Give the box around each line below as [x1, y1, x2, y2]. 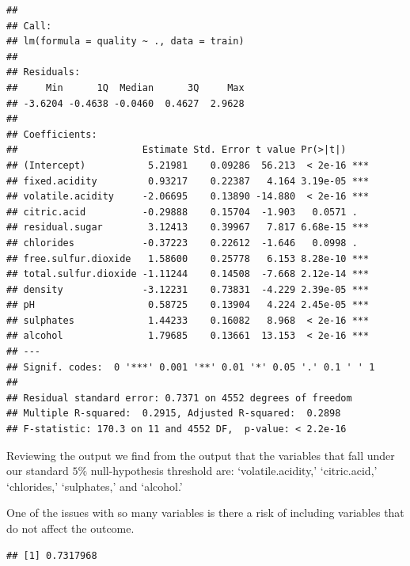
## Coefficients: [6, 128, 97, 140]
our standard [6, 462, 69, 479]
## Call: [6, 20, 52, 32]
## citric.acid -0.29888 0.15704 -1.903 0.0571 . [6, 206, 358, 218]
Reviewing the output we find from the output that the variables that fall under [6, 446, 395, 463]
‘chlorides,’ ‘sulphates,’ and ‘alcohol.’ [6, 477, 183, 494]
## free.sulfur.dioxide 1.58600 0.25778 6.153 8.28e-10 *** [6, 253, 370, 264]
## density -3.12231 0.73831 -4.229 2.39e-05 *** [6, 283, 370, 295]
